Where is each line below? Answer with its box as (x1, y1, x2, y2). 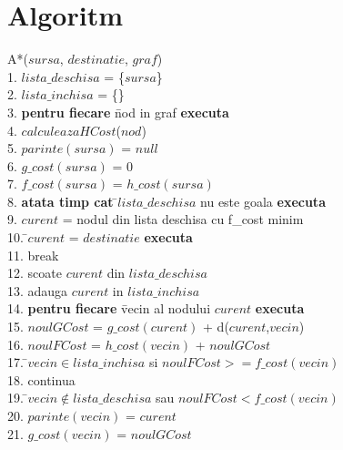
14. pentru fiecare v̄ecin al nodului (7, 299, 211, 318)
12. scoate (7, 263, 62, 282)
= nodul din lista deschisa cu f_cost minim (62, 210, 304, 229)
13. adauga (7, 281, 68, 300)
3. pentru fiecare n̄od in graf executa (7, 102, 229, 121)
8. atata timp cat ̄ (7, 191, 118, 210)
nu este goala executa (200, 191, 326, 210)
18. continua (7, 370, 76, 389)
